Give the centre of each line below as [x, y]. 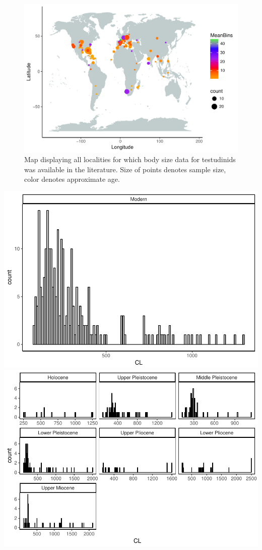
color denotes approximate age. [72, 179]
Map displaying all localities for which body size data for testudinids [130, 159]
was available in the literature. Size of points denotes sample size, [125, 169]
